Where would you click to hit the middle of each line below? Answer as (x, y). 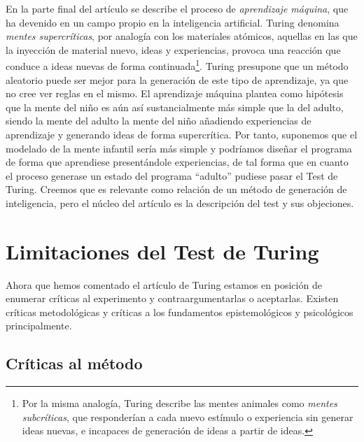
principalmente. (39, 326)
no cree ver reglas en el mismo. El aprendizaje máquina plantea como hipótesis (175, 93)
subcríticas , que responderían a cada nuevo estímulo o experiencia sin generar (188, 416)
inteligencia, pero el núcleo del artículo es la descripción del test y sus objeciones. (180, 202)
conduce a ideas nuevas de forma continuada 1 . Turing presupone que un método (177, 65)
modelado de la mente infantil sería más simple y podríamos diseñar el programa (179, 148)
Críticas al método (74, 363)
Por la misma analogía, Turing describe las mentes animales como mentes (180, 403)
